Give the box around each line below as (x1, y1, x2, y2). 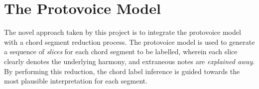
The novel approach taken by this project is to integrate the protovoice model (4, 27, 241, 37)
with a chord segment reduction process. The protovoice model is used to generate (4, 36, 255, 47)
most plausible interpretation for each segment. (4, 76, 148, 86)
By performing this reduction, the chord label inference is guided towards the (4, 66, 240, 76)
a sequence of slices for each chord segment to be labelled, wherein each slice (4, 46, 238, 57)
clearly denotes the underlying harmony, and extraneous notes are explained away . (4, 56, 255, 66)
